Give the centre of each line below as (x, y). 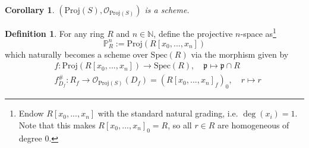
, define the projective (193, 33)
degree (30, 138)
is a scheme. (167, 10)
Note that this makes (57, 125)
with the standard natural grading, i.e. (168, 113)
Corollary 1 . (30, 10)
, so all (180, 125)
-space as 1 (258, 32)
